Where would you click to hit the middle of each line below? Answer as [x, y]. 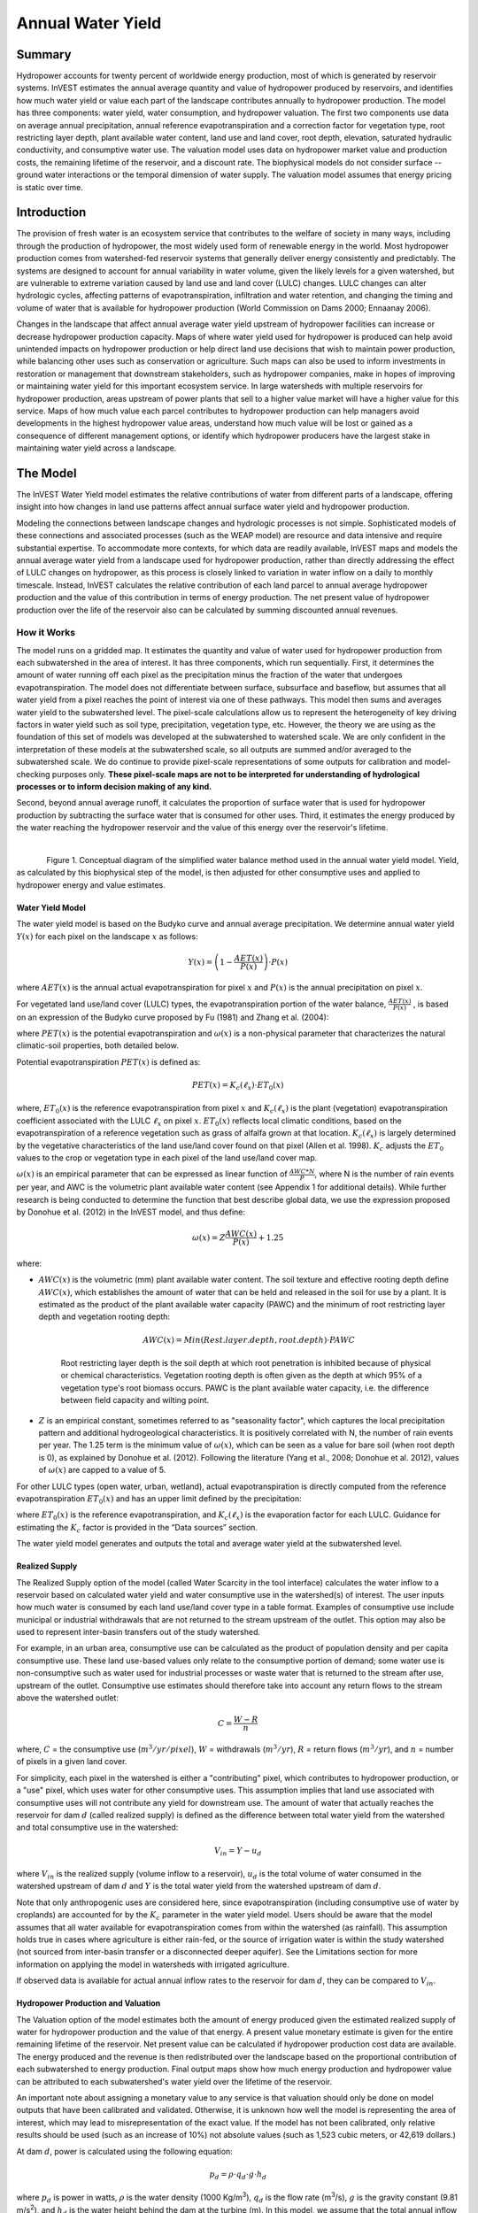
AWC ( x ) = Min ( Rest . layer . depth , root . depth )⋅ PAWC [249, 1340]
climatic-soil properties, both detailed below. [97, 1045]
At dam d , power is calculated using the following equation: [125, 2151]
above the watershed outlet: [68, 1698]
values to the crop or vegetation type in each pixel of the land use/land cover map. [167, 1158]
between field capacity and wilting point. [135, 1400]
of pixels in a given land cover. [72, 1762]
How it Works [46, 633]
